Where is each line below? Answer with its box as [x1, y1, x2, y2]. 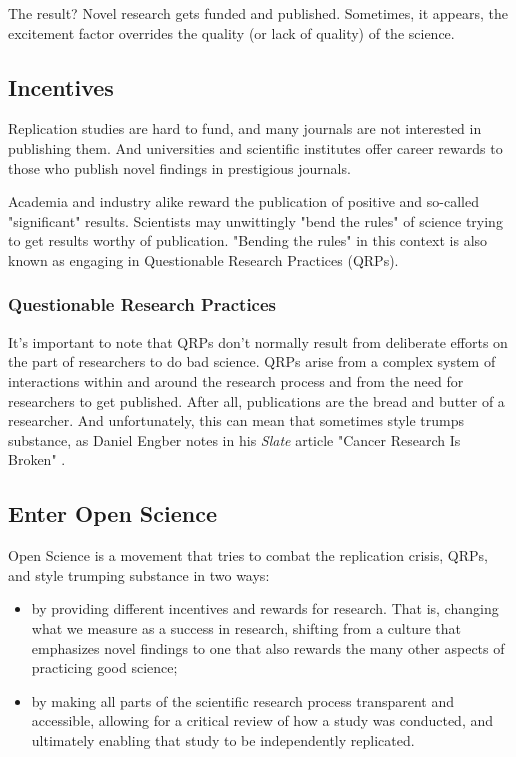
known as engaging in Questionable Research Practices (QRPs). [8, 249, 399, 270]
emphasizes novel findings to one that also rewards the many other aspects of [31, 637, 505, 658]
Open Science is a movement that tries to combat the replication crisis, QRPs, [8, 545, 488, 566]
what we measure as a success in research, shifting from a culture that [31, 617, 462, 638]
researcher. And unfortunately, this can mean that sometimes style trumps [8, 410, 465, 431]
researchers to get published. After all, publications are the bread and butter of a [8, 390, 505, 411]
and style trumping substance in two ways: [8, 564, 270, 585]
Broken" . [8, 449, 66, 470]
